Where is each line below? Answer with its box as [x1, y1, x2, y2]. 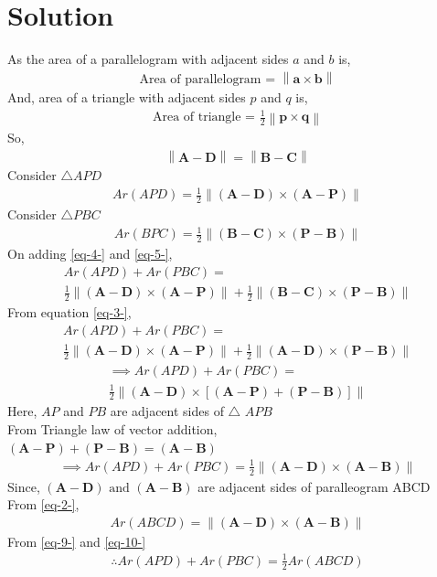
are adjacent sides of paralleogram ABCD [197, 476, 431, 496]
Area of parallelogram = [139, 72, 276, 86]
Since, [7, 476, 40, 496]
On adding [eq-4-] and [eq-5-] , [7, 243, 173, 262]
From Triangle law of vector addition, [7, 419, 218, 438]
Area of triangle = [152, 111, 255, 124]
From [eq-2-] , [7, 495, 80, 514]
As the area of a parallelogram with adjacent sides [7, 49, 289, 69]
